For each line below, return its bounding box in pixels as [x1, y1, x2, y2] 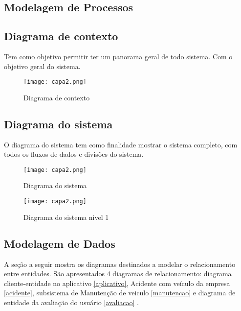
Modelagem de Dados [4, 236, 115, 251]
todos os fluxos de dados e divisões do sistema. [4, 149, 144, 159]
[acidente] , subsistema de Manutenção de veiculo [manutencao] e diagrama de [4, 287, 236, 298]
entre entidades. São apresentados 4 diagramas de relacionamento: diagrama [4, 268, 232, 279]
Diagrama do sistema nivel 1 [23, 212, 109, 222]
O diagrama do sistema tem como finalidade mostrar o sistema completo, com [4, 139, 238, 149]
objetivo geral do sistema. [4, 61, 81, 71]
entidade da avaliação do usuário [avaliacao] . [4, 297, 139, 307]
